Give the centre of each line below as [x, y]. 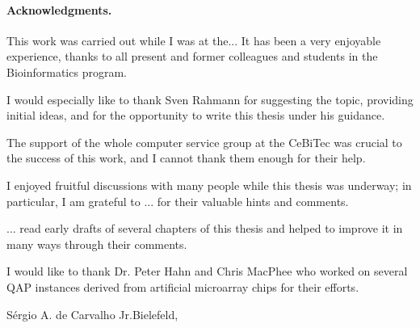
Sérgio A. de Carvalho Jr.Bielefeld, [92, 314]
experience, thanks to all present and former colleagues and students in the [192, 56]
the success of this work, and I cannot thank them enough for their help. [186, 158]
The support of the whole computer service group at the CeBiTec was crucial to [204, 142]
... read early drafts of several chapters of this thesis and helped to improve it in [205, 228]
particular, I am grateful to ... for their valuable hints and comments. [178, 201]
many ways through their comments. [97, 244]
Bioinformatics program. [67, 71]
